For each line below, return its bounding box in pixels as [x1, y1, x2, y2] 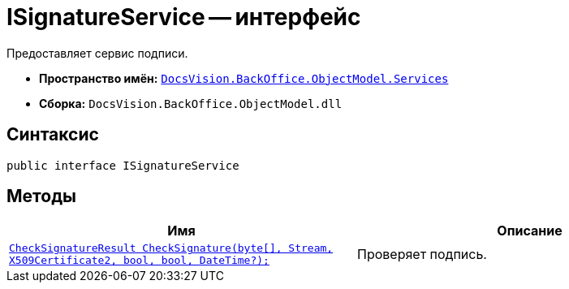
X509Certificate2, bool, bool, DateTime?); [9, 254, 269, 267]
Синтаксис [6, 124, 99, 145]
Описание [497, 222, 563, 239]
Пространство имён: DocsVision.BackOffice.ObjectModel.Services [39, 71, 449, 85]
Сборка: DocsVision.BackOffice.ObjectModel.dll [39, 96, 343, 110]
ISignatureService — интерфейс [6, 3, 361, 31]
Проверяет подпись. [357, 246, 487, 263]
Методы [6, 186, 76, 207]
